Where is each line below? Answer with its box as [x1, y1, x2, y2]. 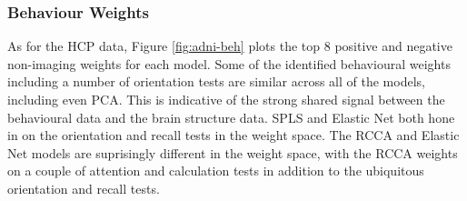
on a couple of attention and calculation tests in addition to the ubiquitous [7, 161, 424, 180]
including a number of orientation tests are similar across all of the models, [7, 72, 425, 91]
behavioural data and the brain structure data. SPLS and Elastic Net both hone [7, 107, 455, 126]
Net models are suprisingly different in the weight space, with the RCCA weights [7, 143, 458, 162]
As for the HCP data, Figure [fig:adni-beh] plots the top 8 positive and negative [7, 36, 452, 55]
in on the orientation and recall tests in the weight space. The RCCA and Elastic [7, 126, 460, 145]
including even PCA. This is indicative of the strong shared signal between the [7, 90, 445, 108]
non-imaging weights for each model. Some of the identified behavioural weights [7, 54, 451, 73]
